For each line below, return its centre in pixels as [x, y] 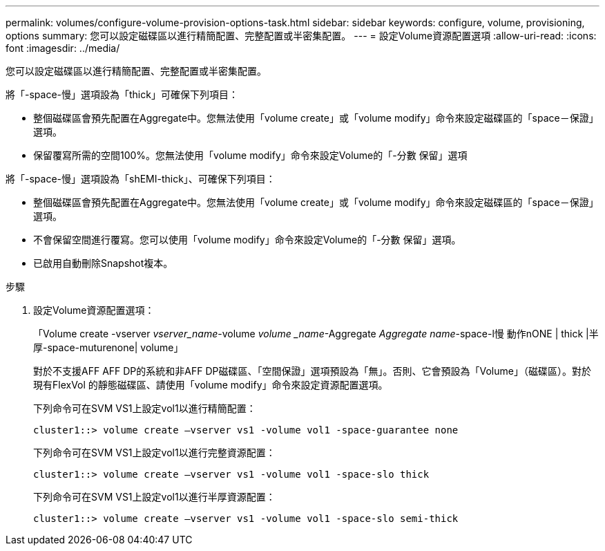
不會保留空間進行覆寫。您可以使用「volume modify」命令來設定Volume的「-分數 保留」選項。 [247, 240]
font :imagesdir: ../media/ [63, 48]
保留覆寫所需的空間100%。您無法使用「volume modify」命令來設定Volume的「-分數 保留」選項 [250, 155]
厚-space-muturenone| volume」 [108, 347]
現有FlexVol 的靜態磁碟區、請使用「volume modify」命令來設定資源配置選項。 [211, 385]
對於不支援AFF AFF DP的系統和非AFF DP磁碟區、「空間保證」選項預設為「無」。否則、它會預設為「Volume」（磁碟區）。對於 [312, 371]
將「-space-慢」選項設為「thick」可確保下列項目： [122, 94]
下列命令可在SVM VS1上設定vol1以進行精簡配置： [145, 408]
